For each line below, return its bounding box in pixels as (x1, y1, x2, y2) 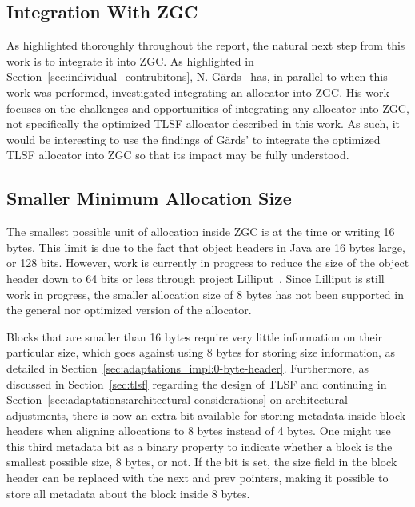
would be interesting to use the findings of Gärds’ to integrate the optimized (6, 130, 381, 147)
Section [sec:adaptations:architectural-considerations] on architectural (6, 391, 348, 408)
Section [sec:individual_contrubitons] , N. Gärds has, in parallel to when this (6, 68, 388, 85)
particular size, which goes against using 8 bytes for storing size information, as (6, 344, 396, 361)
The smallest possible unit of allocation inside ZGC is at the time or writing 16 (6, 223, 395, 240)
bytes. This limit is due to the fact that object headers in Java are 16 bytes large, (6, 238, 405, 255)
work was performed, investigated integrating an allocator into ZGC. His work (6, 83, 389, 100)
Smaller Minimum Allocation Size (6, 186, 292, 210)
